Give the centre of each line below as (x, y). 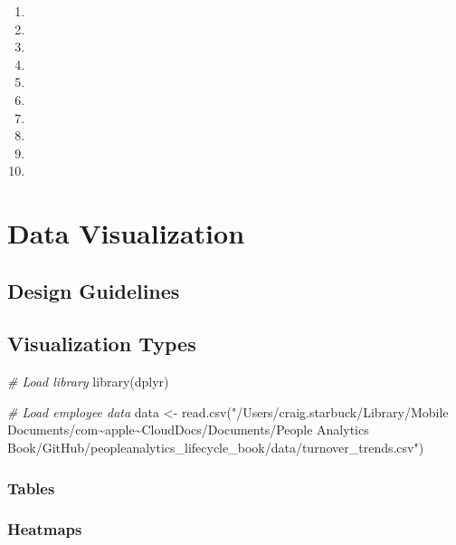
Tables (31, 488)
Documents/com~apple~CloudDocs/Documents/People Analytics (188, 430)
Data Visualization (126, 233)
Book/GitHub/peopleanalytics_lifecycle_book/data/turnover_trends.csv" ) (216, 448)
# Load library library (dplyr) (88, 382)
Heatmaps (45, 529)
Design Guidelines (94, 290)
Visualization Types (102, 344)
